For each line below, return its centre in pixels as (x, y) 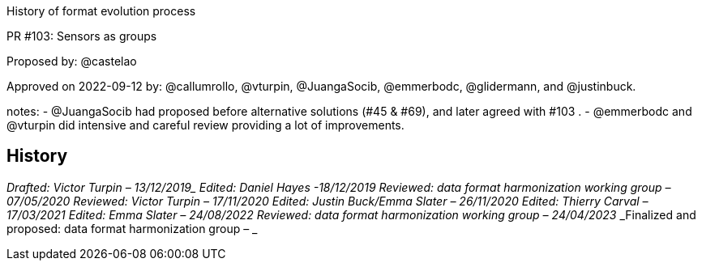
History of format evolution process (101, 11)
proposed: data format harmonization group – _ (132, 228)
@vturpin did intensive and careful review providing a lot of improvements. (205, 125)
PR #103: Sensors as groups (82, 36)
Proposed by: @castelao (72, 61)
